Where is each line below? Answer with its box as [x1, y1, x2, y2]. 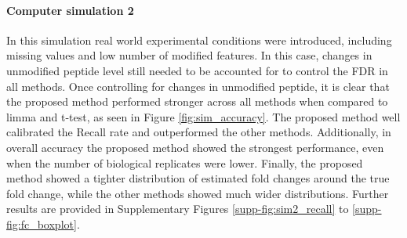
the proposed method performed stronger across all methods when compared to [6, 93, 388, 110]
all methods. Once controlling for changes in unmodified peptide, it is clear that [6, 78, 390, 94]
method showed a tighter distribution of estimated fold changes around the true [6, 170, 390, 186]
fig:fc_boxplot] [6, 215, 77, 232]
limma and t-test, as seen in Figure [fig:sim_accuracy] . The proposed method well [6, 108, 401, 124]
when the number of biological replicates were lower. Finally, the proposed [6, 154, 363, 171]
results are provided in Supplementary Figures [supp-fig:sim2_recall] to [6, 200, 349, 217]
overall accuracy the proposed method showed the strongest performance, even [6, 139, 384, 155]
